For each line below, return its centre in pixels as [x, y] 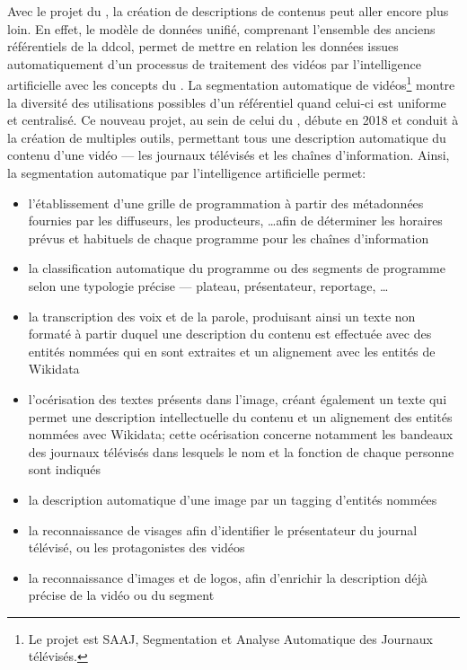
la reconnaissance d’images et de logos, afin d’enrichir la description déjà [228, 577]
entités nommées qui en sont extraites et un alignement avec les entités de [232, 351]
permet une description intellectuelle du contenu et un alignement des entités [240, 416]
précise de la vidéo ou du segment [121, 595]
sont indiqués [65, 469]
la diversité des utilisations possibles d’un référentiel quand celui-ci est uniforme [227, 102]
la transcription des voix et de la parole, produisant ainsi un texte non [222, 316]
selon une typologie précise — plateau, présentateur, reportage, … [208, 285]
